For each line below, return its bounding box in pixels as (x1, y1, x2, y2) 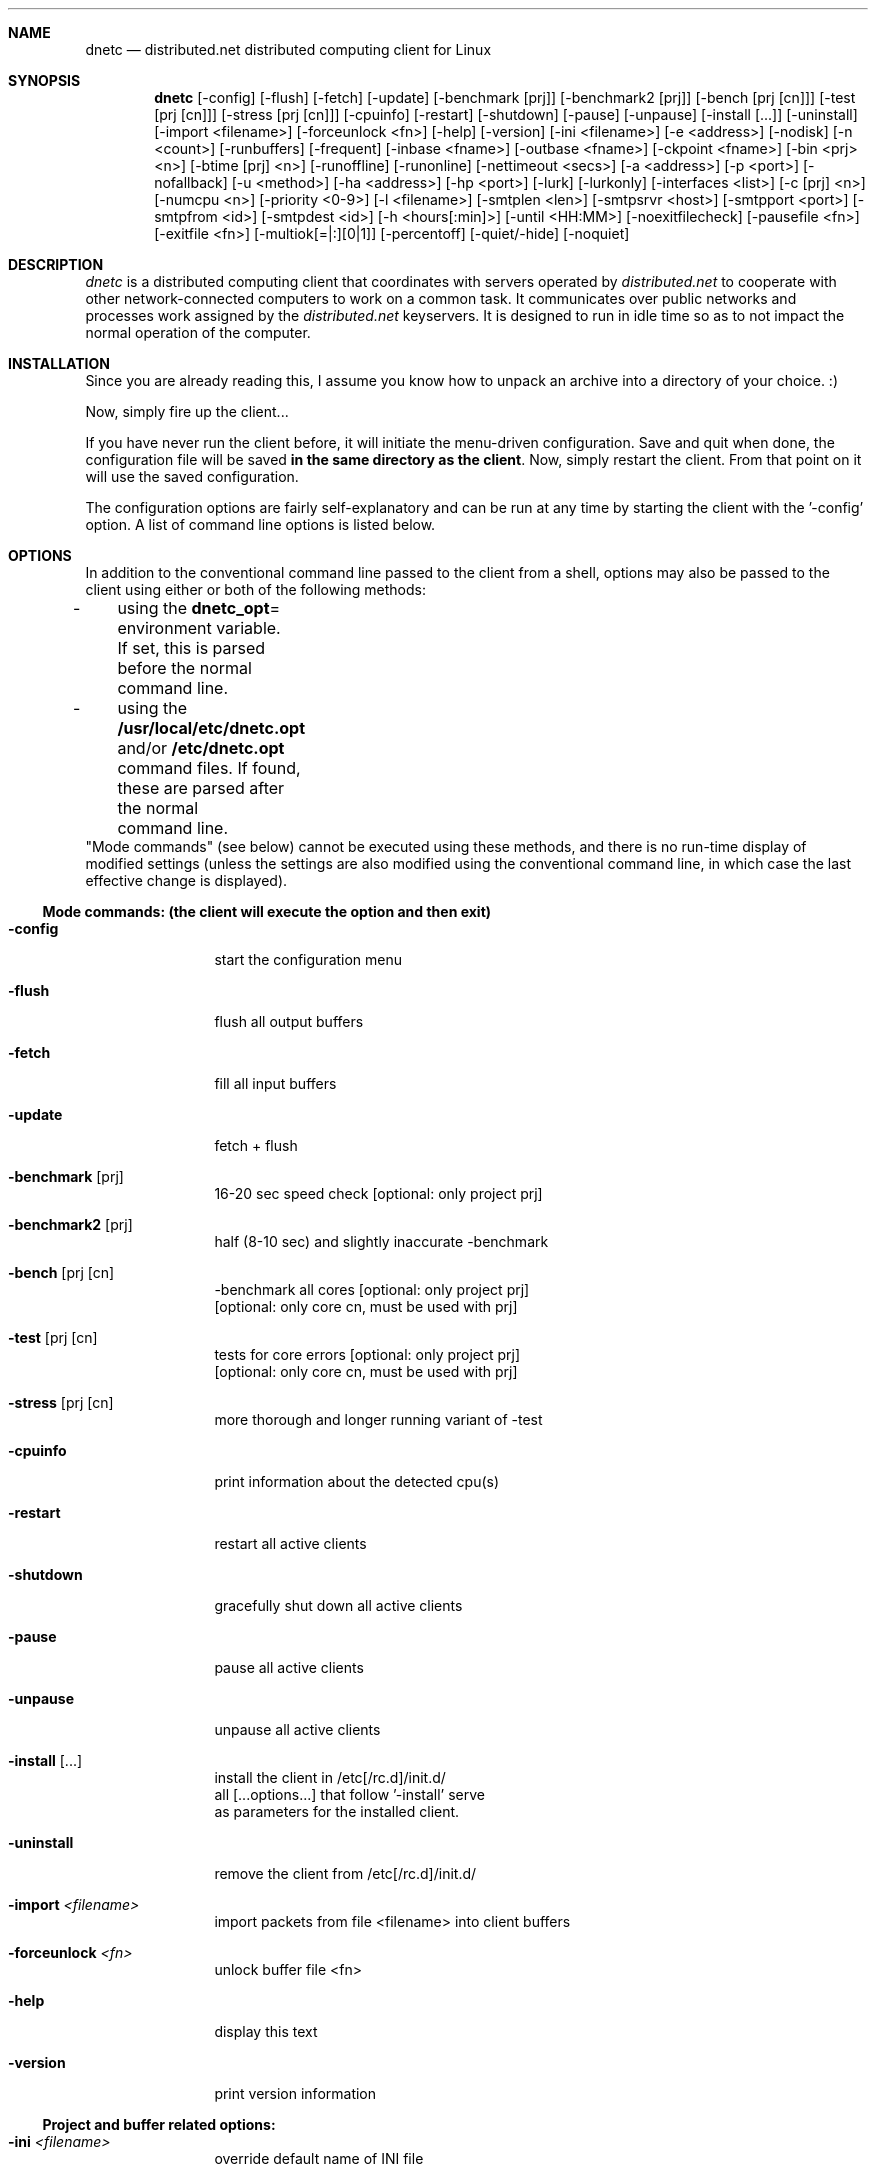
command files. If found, (117, 758, 301, 778)
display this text (214, 2023, 318, 2040)
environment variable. (117, 618, 281, 638)
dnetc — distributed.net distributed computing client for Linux (85, 41, 492, 58)
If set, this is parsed (117, 638, 266, 658)
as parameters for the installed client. (214, 1803, 460, 1820)
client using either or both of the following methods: (85, 581, 426, 598)
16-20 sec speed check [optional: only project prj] (214, 1185, 543, 1202)
